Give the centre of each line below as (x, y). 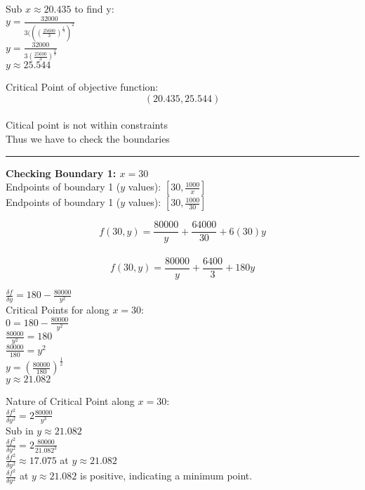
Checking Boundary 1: (61, 173)
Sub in (20, 430)
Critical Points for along (58, 310)
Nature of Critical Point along (70, 401)
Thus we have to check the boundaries (88, 138)
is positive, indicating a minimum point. (166, 475)
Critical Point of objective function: (82, 87)
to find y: (94, 8)
